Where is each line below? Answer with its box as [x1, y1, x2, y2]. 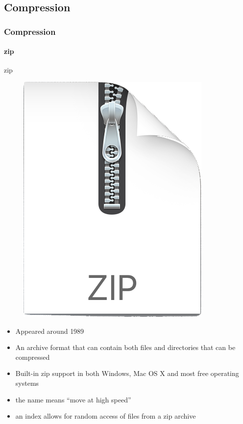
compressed [15, 351, 50, 362]
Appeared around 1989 [15, 325, 84, 336]
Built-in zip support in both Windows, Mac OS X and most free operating [15, 368, 239, 378]
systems [15, 377, 39, 388]
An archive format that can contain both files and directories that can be [15, 342, 236, 352]
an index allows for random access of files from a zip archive [15, 411, 196, 421]
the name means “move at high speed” [15, 394, 131, 404]
